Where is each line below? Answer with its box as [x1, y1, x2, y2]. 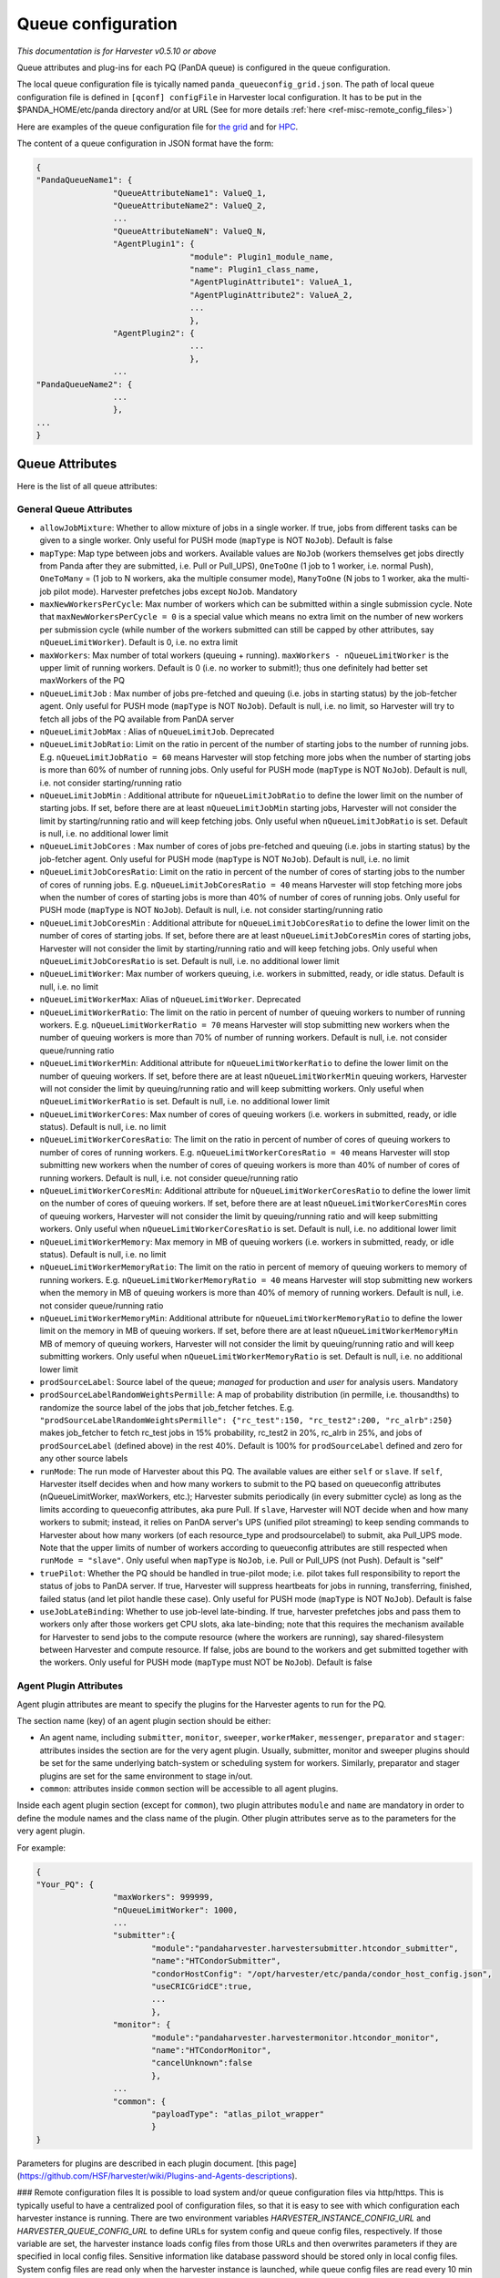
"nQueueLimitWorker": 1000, [112, 1904, 239, 1915]
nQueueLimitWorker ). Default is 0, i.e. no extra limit [39, 637, 239, 648]
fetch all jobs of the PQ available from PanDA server [39, 713, 235, 724]
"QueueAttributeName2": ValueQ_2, [112, 200, 268, 211]
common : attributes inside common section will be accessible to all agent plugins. [39, 1782, 339, 1794]
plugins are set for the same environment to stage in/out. [39, 1770, 253, 1781]
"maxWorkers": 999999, [112, 1892, 214, 1903]
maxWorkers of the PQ [39, 675, 125, 686]
